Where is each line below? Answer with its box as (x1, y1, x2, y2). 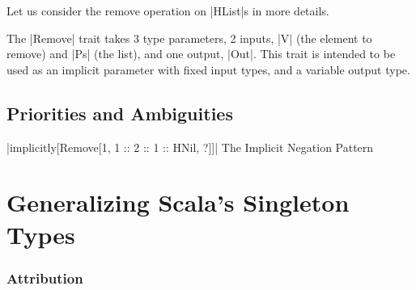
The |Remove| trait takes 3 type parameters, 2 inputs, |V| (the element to (6, 29, 372, 46)
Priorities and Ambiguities (6, 100, 233, 125)
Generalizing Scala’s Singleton (6, 186, 350, 219)
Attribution (6, 267, 83, 288)
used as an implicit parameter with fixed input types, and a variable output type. (6, 61, 410, 78)
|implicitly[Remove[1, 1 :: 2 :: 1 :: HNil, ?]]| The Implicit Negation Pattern (6, 138, 374, 155)
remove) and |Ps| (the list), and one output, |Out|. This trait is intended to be (6, 45, 396, 62)
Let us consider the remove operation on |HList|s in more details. (6, 2, 329, 19)
